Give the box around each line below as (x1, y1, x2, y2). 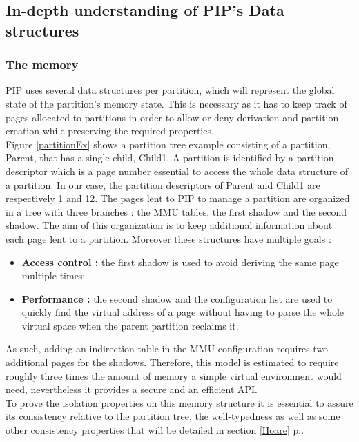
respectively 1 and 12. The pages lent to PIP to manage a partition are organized (6, 191, 350, 205)
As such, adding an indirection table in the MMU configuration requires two (6, 341, 329, 356)
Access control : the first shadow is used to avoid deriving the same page (21, 254, 339, 269)
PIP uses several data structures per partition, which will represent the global (6, 83, 335, 97)
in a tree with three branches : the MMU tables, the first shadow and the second (6, 204, 347, 219)
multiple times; (21, 268, 86, 283)
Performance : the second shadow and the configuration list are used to (21, 291, 333, 305)
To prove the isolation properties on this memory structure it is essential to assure (6, 395, 353, 410)
